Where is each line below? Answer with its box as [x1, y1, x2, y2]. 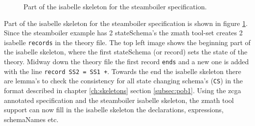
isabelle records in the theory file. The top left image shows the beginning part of [4, 37, 251, 47]
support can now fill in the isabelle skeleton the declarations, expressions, [4, 104, 224, 115]
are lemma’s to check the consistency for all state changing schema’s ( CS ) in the [4, 76, 243, 86]
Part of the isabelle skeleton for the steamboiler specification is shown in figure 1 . [4, 18, 248, 28]
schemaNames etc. [4, 114, 59, 124]
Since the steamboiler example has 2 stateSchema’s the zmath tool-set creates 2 [4, 27, 243, 38]
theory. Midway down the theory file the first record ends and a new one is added [4, 56, 249, 67]
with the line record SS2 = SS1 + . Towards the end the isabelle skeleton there [4, 66, 241, 76]
